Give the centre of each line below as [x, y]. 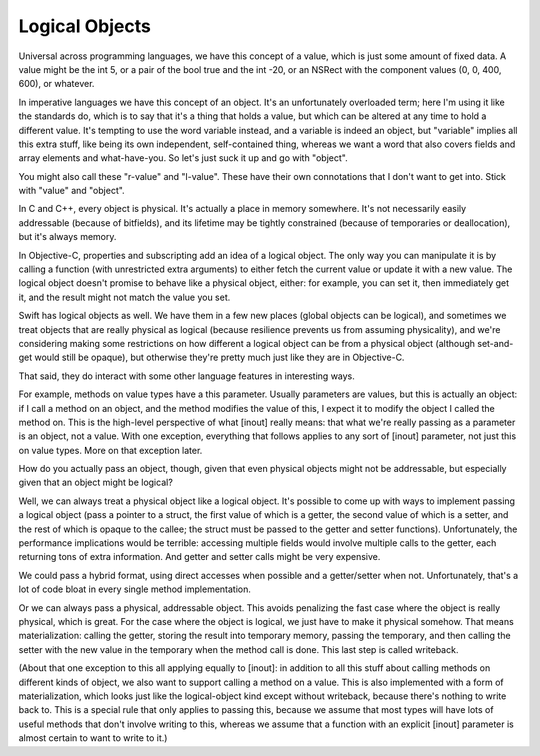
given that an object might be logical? [96, 482]
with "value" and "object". [71, 191]
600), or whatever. [56, 84]
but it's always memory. [67, 237]
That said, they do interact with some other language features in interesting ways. [186, 376]
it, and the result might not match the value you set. [124, 297]
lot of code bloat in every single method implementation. [135, 589]
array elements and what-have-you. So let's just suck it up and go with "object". [183, 158]
